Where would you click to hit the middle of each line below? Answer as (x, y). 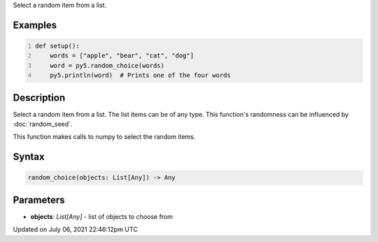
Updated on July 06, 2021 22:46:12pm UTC (75, 229)
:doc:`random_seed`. (43, 124)
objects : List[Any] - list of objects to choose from (101, 216)
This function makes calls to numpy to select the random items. (104, 137)
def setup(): (57, 46)
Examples (35, 25)
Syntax (29, 157)
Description (39, 98)
